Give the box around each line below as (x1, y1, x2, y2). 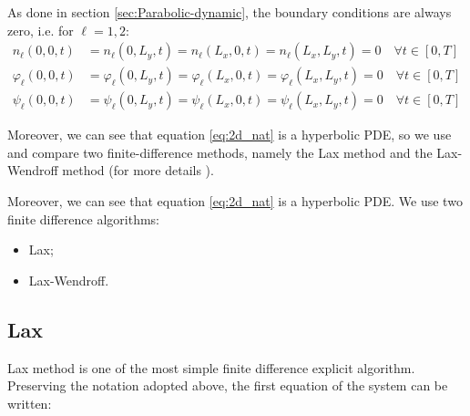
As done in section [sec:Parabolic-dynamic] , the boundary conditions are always (7, 3, 452, 21)
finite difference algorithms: (7, 209, 159, 228)
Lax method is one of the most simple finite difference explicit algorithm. (7, 358, 415, 377)
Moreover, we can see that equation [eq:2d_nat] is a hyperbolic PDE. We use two (7, 192, 463, 211)
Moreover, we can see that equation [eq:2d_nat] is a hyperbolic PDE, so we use (7, 125, 452, 144)
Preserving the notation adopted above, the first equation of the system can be (7, 376, 448, 395)
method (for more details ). (62, 161, 214, 180)
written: (7, 393, 52, 412)
